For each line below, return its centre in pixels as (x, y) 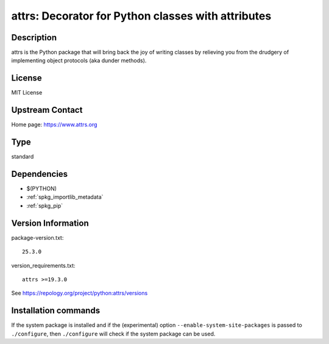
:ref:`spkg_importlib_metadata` (65, 197)
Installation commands (56, 311)
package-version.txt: (37, 237)
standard (23, 157)
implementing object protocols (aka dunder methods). (79, 60)
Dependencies (40, 174)
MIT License (27, 93)
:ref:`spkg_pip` (45, 206)
